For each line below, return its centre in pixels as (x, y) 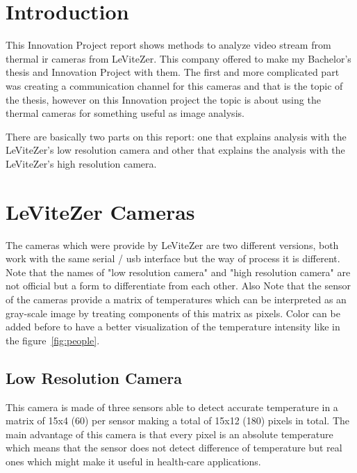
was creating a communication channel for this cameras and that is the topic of (174, 85)
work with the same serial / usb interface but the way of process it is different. (173, 258)
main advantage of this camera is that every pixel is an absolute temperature (169, 434)
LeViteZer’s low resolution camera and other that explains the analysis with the (175, 150)
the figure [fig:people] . (53, 340)
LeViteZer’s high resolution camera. (81, 163)
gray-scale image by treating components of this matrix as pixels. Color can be (173, 313)
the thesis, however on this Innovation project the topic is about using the (163, 99)
